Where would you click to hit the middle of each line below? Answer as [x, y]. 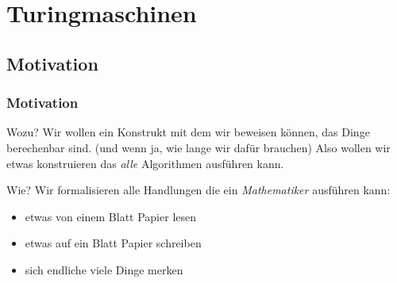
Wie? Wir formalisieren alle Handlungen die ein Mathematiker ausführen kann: [198, 190]
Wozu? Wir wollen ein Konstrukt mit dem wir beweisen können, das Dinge [188, 132]
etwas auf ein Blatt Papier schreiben [113, 243]
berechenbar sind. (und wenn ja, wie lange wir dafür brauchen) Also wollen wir [198, 147]
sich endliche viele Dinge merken [104, 269]
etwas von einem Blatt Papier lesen [111, 216]
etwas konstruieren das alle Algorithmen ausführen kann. [145, 163]
